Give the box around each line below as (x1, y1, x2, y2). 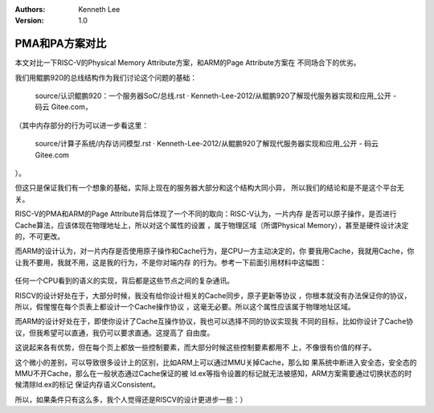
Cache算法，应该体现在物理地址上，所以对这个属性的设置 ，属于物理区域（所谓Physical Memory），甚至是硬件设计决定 (14, 220, 409, 230)
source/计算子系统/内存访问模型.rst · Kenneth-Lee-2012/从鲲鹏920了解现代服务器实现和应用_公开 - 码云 (35, 139, 379, 149)
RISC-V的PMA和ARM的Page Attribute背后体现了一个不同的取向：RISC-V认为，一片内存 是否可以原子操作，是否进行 (14, 209, 397, 219)
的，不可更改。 (14, 231, 64, 241)
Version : (14, 16, 44, 26)
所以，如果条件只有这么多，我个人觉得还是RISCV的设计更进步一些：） (14, 395, 248, 404)
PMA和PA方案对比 (14, 37, 107, 51)
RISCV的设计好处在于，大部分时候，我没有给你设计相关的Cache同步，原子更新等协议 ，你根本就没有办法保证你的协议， (14, 290, 411, 301)
